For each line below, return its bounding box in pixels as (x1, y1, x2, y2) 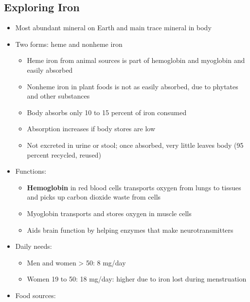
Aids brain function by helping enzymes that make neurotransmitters (27, 224, 233, 235)
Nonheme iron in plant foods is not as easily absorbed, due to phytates (27, 81, 238, 91)
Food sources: (15, 290, 56, 300)
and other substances (27, 91, 90, 101)
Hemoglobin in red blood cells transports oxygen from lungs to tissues (27, 182, 241, 192)
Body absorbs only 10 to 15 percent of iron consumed (27, 107, 187, 117)
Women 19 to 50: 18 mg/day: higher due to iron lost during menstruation (27, 274, 247, 284)
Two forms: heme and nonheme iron (15, 39, 123, 49)
